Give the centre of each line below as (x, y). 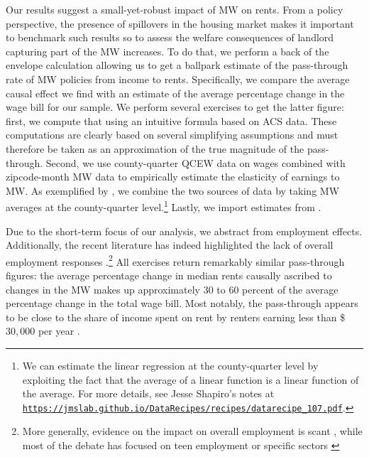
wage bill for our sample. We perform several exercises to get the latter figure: (175, 107)
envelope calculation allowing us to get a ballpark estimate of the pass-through (177, 65)
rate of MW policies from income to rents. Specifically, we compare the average (178, 79)
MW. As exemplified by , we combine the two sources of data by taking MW (173, 190)
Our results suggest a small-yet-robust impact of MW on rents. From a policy (175, 9)
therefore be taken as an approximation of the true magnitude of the (155, 148)
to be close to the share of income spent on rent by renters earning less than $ (176, 317)
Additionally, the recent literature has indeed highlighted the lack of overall (170, 245)
